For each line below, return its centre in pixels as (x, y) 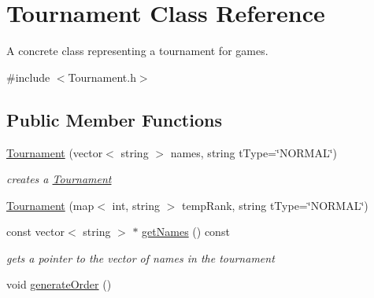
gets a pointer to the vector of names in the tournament (141, 258)
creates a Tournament (59, 179)
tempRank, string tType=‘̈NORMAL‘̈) (275, 205)
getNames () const (186, 232)
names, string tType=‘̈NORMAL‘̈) (254, 152)
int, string (136, 205)
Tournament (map (50, 205)
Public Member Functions (114, 119)
